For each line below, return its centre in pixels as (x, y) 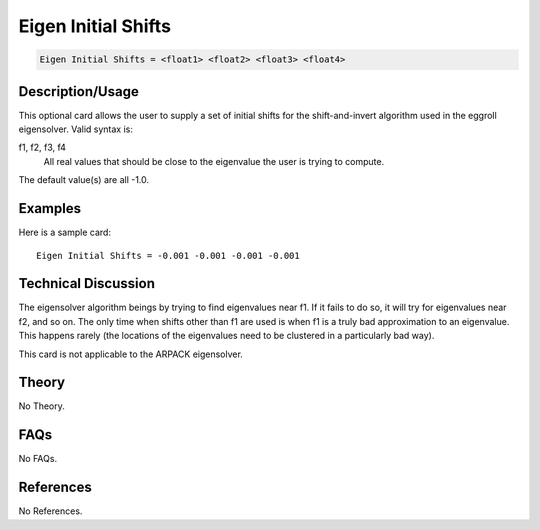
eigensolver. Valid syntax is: (76, 129)
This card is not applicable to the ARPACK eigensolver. (131, 354)
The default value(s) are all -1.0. (84, 180)
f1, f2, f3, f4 (42, 147)
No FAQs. (38, 459)
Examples (50, 208)
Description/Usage (78, 91)
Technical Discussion (86, 283)
